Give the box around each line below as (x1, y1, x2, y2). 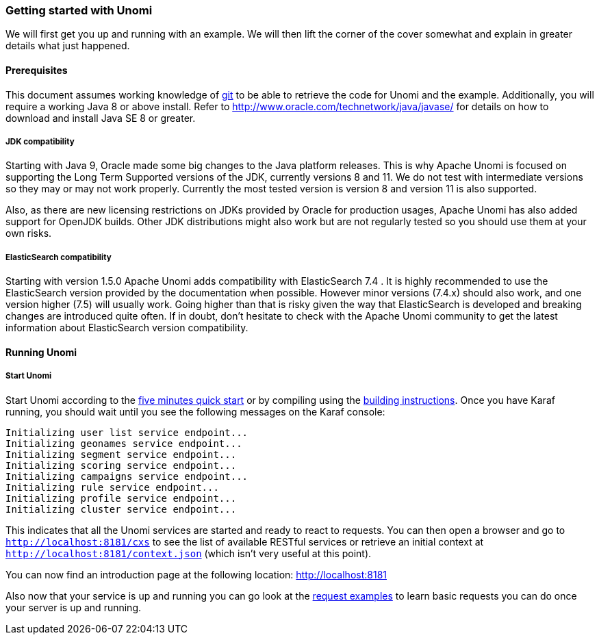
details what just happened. (5, 40, 130, 52)
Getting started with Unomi (5, 3, 153, 17)
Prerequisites (5, 64, 68, 76)
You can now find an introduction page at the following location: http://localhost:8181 (5, 568, 387, 580)
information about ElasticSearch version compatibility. (5, 322, 248, 334)
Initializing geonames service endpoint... (5, 437, 242, 449)
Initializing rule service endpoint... (5, 481, 219, 493)
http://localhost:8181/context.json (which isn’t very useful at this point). (5, 547, 372, 559)
